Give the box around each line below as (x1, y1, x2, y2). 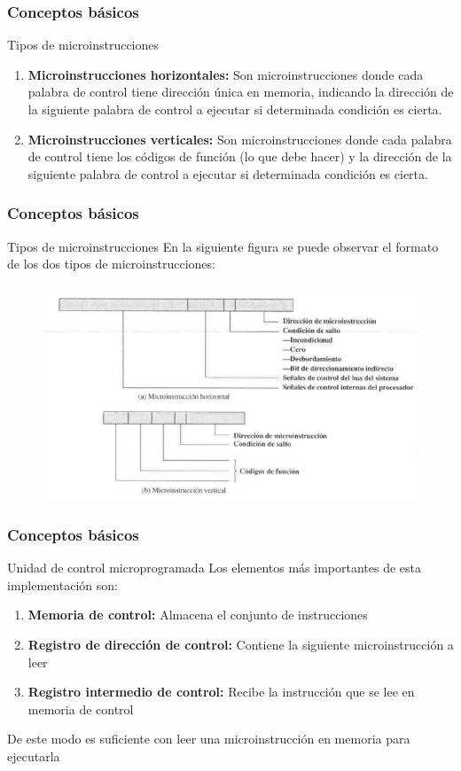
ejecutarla (7, 746, 60, 765)
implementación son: (7, 575, 118, 594)
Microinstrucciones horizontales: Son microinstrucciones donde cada (27, 65, 424, 83)
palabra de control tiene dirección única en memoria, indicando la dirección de (27, 82, 454, 101)
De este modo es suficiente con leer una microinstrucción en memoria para (7, 729, 410, 748)
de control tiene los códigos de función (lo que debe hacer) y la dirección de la (27, 147, 452, 166)
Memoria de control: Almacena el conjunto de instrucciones (27, 605, 368, 624)
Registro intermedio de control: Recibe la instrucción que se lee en (27, 682, 415, 701)
